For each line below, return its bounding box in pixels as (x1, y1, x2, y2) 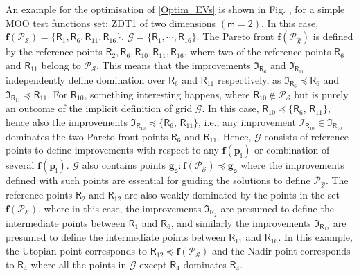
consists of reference (264, 129, 349, 143)
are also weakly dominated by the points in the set (124, 187, 340, 202)
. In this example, (278, 230, 353, 244)
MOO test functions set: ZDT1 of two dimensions (6, 15, 216, 30)
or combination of (254, 142, 330, 157)
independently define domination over (6, 72, 166, 86)
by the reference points (6, 44, 103, 59)
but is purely (294, 86, 349, 101)
